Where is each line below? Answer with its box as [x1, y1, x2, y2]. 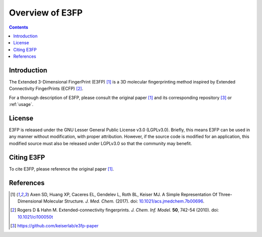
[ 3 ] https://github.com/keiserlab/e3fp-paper [10, 223, 99, 229]
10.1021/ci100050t [17, 214, 53, 220]
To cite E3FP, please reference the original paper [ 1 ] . [9, 166, 114, 172]
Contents [9, 24, 29, 30]
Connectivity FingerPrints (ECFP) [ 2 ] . [9, 85, 83, 92]
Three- [218, 191, 232, 197]
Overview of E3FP [9, 7, 83, 18]
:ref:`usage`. [9, 102, 33, 107]
